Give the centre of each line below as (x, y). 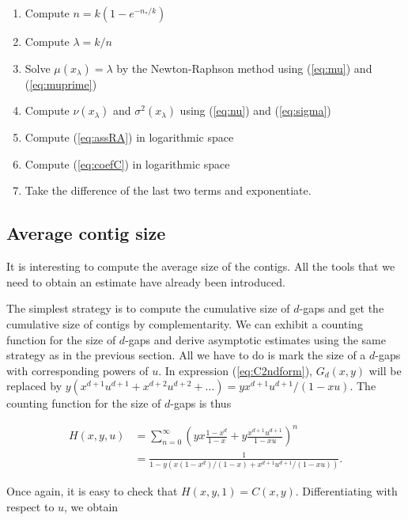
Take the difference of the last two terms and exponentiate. (168, 190)
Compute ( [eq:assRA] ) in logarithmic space (129, 137)
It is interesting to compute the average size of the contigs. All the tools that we (201, 266)
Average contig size (86, 233)
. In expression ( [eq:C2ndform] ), (235, 370)
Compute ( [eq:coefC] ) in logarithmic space (127, 163)
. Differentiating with (346, 491)
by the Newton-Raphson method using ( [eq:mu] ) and (244, 68)
